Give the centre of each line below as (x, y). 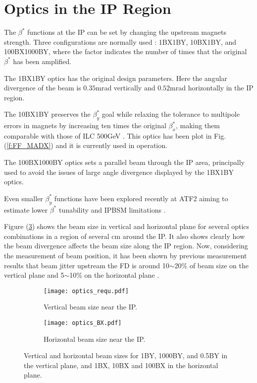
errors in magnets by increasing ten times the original (85, 125)
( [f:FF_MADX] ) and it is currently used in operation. (86, 145)
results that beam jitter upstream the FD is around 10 (87, 265)
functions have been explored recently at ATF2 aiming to (141, 198)
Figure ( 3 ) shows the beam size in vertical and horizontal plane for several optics (127, 226)
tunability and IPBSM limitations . (112, 209)
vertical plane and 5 (34, 275)
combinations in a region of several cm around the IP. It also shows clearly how (125, 236)
